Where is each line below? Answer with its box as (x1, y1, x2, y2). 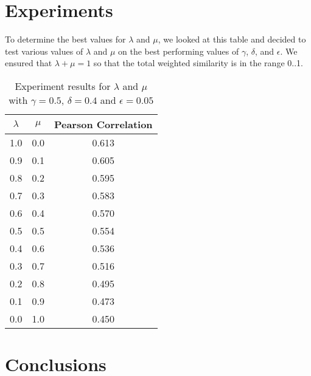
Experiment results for (15, 78, 111, 93)
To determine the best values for (5, 33, 126, 46)
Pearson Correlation (54, 117, 153, 131)
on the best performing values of (118, 44, 239, 57)
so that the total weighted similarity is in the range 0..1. (93, 56, 303, 69)
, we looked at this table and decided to (158, 33, 306, 46)
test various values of (5, 44, 83, 57)
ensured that (5, 56, 52, 69)
